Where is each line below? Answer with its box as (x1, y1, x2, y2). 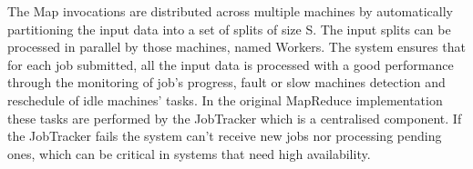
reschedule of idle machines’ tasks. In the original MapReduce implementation (7, 90, 443, 109)
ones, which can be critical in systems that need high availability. (7, 144, 371, 163)
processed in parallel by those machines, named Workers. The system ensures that (7, 37, 466, 56)
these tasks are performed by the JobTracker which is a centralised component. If (7, 108, 462, 127)
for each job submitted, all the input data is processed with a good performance (7, 55, 454, 74)
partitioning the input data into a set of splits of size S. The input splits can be (7, 19, 451, 38)
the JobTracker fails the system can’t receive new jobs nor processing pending (7, 126, 442, 145)
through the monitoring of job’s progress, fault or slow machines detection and (7, 73, 446, 92)
